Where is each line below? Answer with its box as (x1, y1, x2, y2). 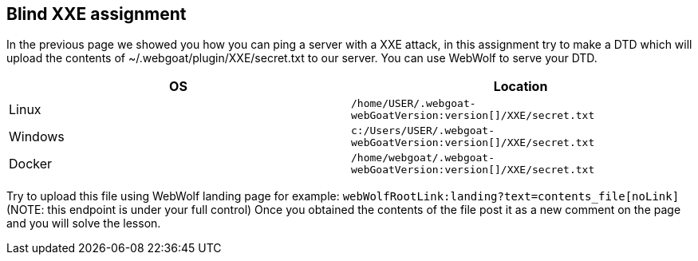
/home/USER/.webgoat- (351, 97, 476, 110)
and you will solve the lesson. (6, 216, 161, 231)
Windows (9, 129, 65, 145)
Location (493, 78, 548, 95)
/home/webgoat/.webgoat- (351, 152, 495, 164)
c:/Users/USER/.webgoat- (351, 125, 495, 137)
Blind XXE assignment (6, 4, 187, 24)
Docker (9, 156, 53, 172)
